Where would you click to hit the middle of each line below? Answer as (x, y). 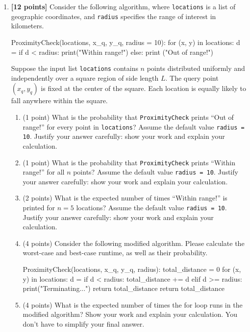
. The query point (192, 77)
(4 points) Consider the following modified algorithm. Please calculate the (134, 243)
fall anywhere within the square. (59, 100)
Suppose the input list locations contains (75, 68)
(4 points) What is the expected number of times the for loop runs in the (133, 304)
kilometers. (27, 26)
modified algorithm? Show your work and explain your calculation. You (130, 314)
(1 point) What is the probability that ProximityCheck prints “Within (129, 162)
